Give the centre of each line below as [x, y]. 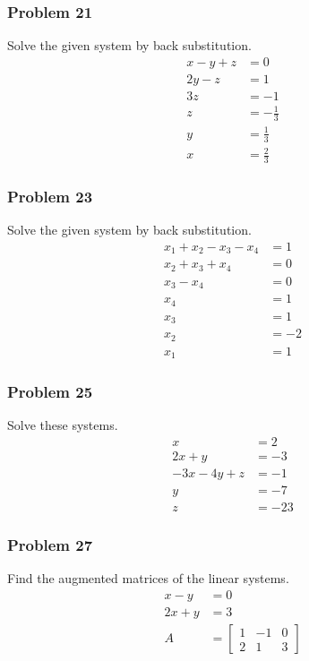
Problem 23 [50, 196]
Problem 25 [50, 392]
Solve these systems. [63, 425]
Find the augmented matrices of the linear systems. [148, 578]
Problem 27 [50, 545]
